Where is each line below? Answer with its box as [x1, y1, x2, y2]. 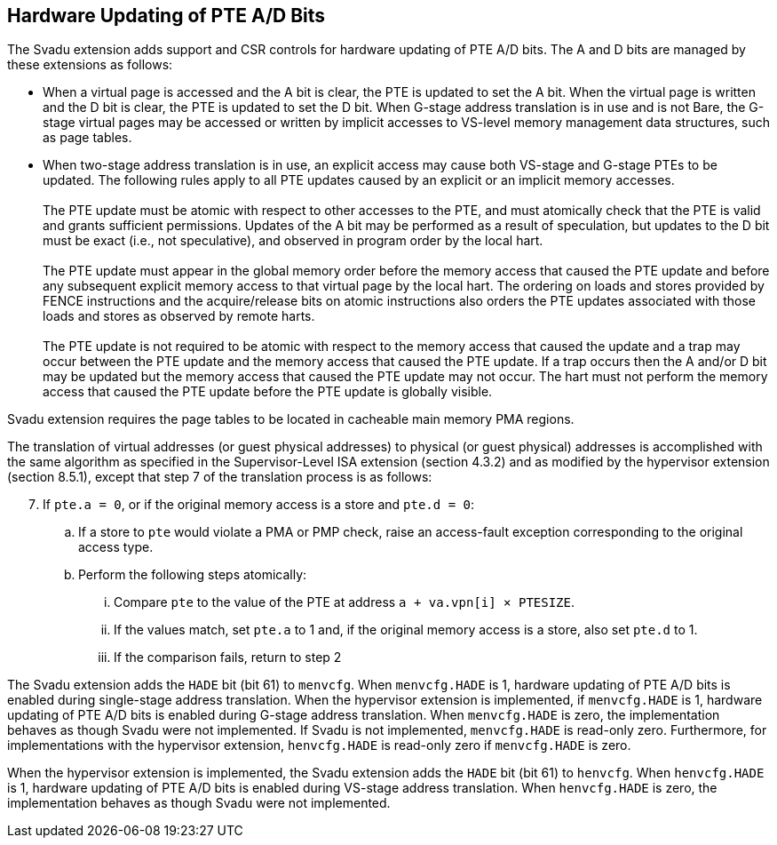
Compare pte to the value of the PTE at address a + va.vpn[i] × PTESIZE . [114, 594, 575, 610]
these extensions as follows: [7, 57, 173, 73]
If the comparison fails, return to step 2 [114, 650, 342, 666]
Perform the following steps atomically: [78, 567, 307, 583]
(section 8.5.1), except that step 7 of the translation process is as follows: [7, 469, 432, 485]
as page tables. [43, 130, 132, 146]
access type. [78, 539, 154, 555]
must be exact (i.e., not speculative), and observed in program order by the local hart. [43, 233, 543, 249]
